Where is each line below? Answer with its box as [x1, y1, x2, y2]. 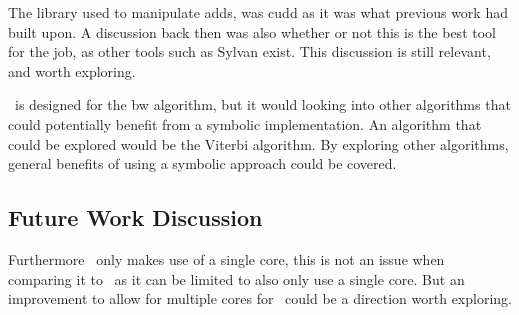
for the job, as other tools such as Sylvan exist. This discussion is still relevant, [8, 41, 491, 62]
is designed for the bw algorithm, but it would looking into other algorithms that [14, 94, 511, 115]
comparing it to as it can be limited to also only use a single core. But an [8, 268, 465, 289]
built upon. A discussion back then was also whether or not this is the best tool [8, 21, 496, 42]
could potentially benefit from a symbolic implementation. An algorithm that [8, 113, 482, 134]
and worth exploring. [8, 60, 136, 81]
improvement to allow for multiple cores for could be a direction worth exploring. [8, 288, 512, 309]
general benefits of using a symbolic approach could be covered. [8, 153, 397, 174]
